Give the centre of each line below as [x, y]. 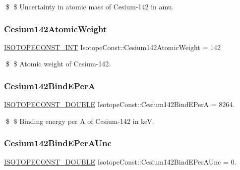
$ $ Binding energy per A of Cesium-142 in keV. [80, 121]
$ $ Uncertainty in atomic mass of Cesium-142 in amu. [90, 6]
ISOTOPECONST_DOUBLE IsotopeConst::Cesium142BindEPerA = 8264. [120, 104]
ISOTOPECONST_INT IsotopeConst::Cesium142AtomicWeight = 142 [112, 47]
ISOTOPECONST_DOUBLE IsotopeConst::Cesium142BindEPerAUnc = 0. [120, 161]
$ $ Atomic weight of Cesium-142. [58, 64]
